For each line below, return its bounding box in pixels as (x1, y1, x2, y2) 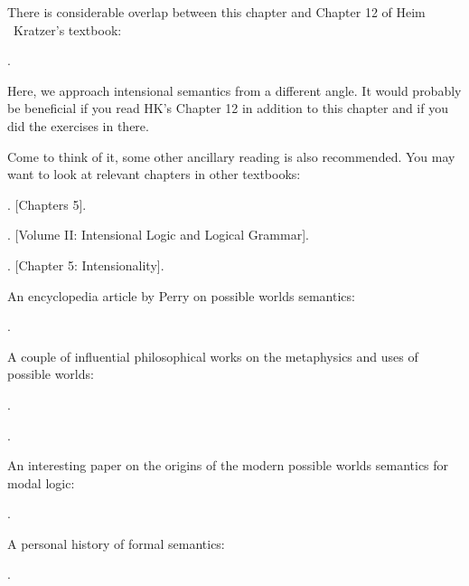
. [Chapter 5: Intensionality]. (7, 255, 164, 274)
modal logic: (7, 473, 75, 492)
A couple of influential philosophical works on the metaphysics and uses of (7, 346, 418, 365)
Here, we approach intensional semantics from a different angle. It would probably (7, 80, 462, 99)
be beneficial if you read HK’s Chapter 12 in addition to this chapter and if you (7, 99, 448, 118)
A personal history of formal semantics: (7, 534, 225, 553)
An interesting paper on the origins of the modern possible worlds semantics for (7, 456, 449, 475)
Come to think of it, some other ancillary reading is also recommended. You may (7, 146, 455, 165)
